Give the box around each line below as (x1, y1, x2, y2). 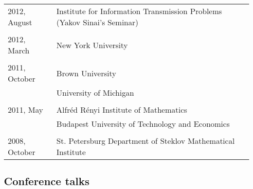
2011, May (8, 104, 43, 115)
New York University (56, 39, 128, 51)
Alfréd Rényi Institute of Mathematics (56, 104, 187, 115)
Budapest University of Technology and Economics (56, 118, 230, 129)
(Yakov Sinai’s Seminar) (56, 17, 139, 28)
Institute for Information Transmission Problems (56, 5, 222, 17)
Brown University (56, 67, 116, 79)
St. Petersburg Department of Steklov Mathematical (56, 135, 235, 146)
